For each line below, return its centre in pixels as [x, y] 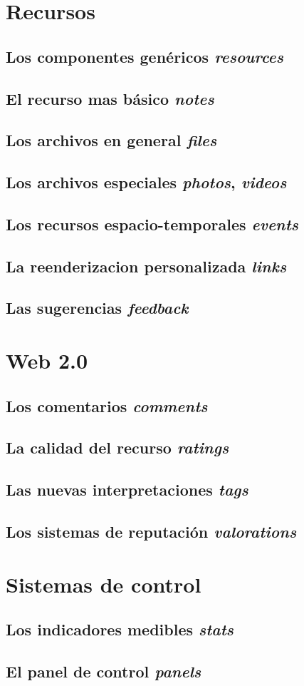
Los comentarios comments [107, 405]
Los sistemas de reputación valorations [151, 531]
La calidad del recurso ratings [117, 447]
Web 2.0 [47, 360]
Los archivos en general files [111, 140]
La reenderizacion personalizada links [146, 266]
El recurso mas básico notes [110, 98]
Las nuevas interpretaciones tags [127, 490]
